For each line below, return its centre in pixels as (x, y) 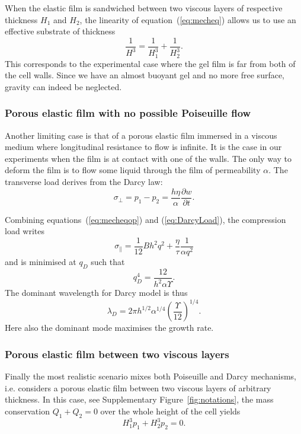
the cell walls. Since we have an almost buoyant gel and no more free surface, (145, 75)
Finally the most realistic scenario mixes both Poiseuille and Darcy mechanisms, (150, 376)
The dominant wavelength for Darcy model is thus (96, 293)
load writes (25, 231)
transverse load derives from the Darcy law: (84, 182)
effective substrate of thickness (60, 31)
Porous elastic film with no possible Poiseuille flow (128, 113)
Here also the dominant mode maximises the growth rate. (109, 328)
